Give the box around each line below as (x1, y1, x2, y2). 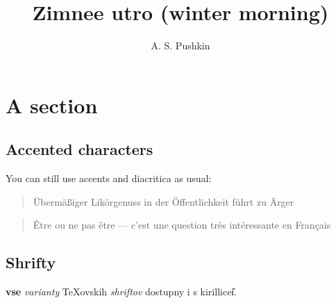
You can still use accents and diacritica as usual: (6, 171, 212, 186)
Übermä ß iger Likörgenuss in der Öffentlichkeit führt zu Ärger (33, 194, 294, 208)
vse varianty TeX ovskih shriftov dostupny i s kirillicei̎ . (6, 284, 237, 299)
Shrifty (6, 252, 56, 273)
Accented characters (6, 138, 153, 160)
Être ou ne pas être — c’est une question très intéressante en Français (33, 218, 331, 232)
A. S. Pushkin (151, 38, 210, 53)
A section (6, 90, 98, 119)
